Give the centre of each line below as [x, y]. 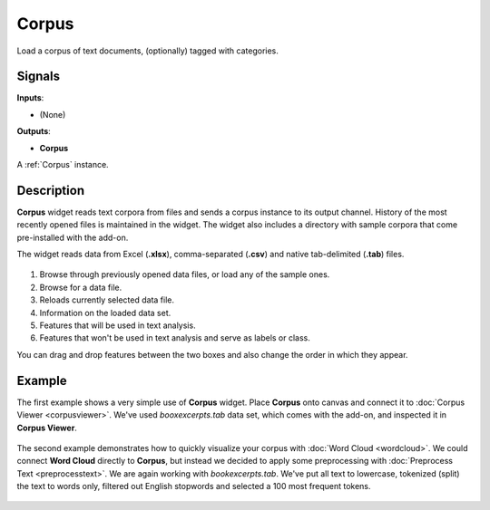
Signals [39, 77]
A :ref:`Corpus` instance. [63, 165]
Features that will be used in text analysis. [118, 325]
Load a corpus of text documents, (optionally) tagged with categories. [147, 51]
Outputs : [34, 131]
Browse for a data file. [81, 287]
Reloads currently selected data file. [107, 300]
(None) [53, 114]
